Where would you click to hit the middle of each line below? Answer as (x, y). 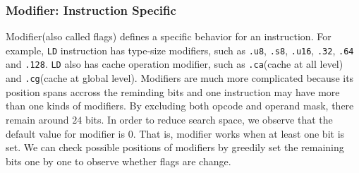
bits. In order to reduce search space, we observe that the (209, 119)
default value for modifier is (65, 133)
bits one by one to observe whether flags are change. (118, 161)
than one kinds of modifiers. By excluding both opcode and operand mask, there (180, 106)
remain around (37, 119)
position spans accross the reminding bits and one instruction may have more (173, 91)
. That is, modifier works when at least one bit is (239, 133)
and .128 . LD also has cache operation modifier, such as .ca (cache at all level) (175, 64)
